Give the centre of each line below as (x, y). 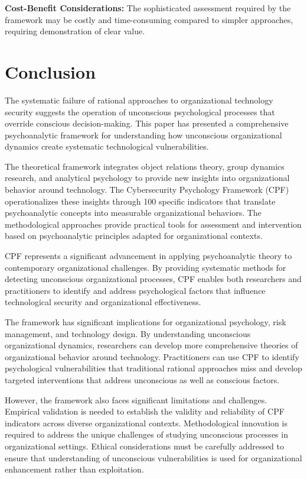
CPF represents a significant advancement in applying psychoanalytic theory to (148, 256)
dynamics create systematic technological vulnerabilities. (107, 146)
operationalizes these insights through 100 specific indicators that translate (140, 201)
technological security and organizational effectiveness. (103, 302)
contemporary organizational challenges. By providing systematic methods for (146, 267)
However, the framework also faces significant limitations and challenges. (136, 399)
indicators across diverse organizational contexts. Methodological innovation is (146, 423)
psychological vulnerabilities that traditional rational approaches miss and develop (153, 368)
